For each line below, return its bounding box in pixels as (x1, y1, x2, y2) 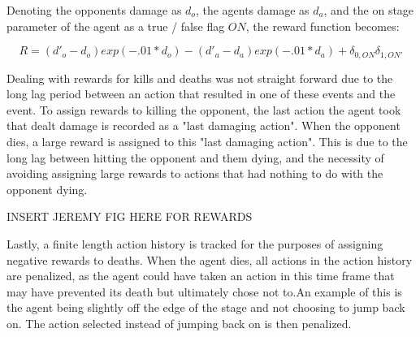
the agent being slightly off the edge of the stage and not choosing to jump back (6, 299, 405, 316)
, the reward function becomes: (245, 17, 400, 34)
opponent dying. (6, 180, 88, 197)
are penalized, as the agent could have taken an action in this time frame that (6, 267, 395, 284)
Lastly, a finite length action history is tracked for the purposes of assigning (6, 235, 383, 252)
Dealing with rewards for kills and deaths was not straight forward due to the (6, 69, 393, 86)
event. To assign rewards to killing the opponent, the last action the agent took (6, 101, 401, 118)
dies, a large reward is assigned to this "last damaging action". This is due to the (6, 133, 408, 150)
